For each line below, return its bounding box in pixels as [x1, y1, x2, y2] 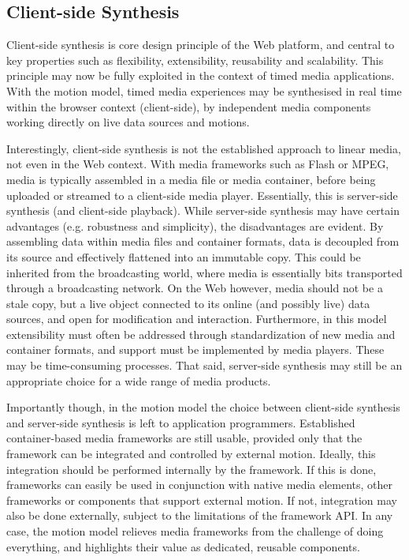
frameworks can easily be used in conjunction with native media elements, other [6, 476, 393, 493]
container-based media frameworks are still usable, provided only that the [6, 430, 363, 446]
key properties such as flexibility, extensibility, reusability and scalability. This [6, 51, 384, 68]
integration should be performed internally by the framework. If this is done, [6, 460, 377, 477]
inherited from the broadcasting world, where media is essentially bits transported [6, 264, 403, 280]
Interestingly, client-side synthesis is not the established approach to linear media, [6, 140, 401, 156]
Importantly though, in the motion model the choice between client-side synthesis [6, 399, 400, 415]
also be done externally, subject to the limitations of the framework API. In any [6, 507, 393, 524]
